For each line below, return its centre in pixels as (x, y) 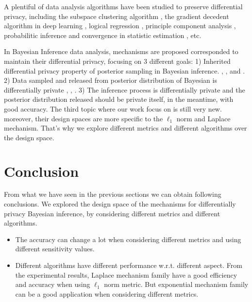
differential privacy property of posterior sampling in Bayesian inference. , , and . (125, 70)
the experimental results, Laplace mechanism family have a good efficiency (126, 274)
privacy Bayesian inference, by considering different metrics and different (112, 213)
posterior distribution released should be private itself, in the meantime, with (119, 99)
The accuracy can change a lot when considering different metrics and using (128, 239)
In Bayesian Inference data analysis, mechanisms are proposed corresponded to (121, 51)
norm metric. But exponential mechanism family (176, 284)
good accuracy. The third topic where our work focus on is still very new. (113, 108)
